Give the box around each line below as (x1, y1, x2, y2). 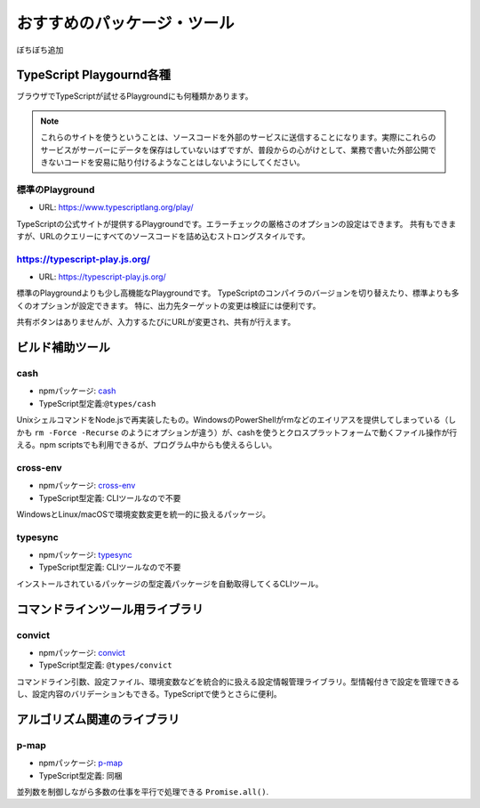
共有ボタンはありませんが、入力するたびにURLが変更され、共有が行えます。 (16, 317, 296, 327)
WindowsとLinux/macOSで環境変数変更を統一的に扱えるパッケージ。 (16, 508, 271, 520)
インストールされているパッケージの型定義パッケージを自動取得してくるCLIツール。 (16, 578, 324, 589)
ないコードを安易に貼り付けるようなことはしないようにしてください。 (47, 157, 305, 168)
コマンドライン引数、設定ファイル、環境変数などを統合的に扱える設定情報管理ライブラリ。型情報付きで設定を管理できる (16, 676, 460, 687)
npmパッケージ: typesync (38, 550, 132, 561)
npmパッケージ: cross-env (38, 481, 136, 491)
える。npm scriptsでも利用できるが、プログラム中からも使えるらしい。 (16, 439, 277, 449)
